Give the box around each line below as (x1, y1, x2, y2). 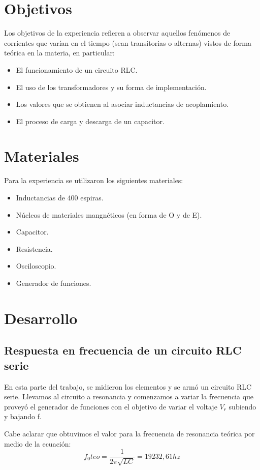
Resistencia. (16, 243, 53, 254)
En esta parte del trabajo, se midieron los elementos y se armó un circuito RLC (4, 381, 252, 392)
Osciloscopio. (16, 260, 56, 271)
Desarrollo (4, 307, 78, 328)
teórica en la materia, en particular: (4, 47, 115, 58)
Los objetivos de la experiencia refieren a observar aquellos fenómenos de (4, 27, 231, 38)
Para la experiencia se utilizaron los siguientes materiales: (4, 175, 183, 186)
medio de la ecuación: (4, 438, 71, 449)
